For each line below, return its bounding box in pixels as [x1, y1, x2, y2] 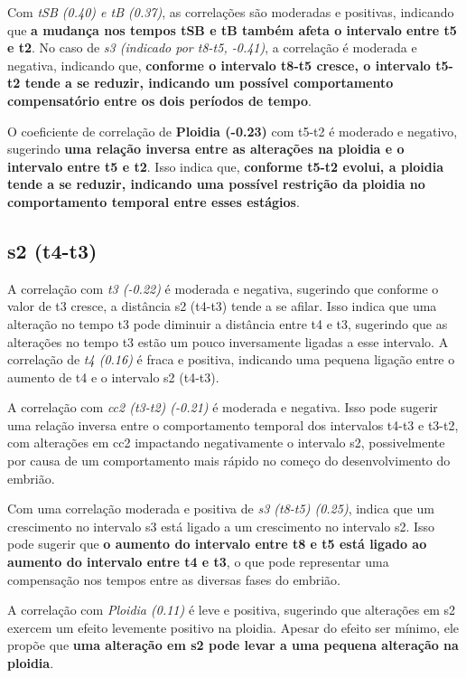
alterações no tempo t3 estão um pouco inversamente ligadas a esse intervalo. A [7, 332, 449, 351]
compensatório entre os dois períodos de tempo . [7, 90, 312, 109]
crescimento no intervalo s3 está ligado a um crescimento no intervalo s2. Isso [7, 516, 435, 535]
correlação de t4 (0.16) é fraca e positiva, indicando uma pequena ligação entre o [7, 350, 455, 369]
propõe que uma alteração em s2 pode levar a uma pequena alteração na [7, 636, 459, 654]
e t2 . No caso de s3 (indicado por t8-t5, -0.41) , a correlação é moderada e [7, 38, 417, 57]
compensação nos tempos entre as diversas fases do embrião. [7, 570, 340, 589]
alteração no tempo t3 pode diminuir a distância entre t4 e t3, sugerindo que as [7, 314, 448, 333]
